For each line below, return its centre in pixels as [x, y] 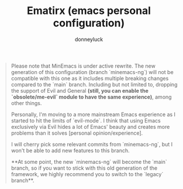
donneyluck [89, 39]
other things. [26, 103]
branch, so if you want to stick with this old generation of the [84, 168]
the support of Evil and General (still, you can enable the [80, 90]
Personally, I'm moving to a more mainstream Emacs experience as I [93, 114]
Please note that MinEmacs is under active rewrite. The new [83, 66]
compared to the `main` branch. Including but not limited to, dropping [94, 84]
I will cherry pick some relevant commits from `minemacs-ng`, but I [92, 144]
